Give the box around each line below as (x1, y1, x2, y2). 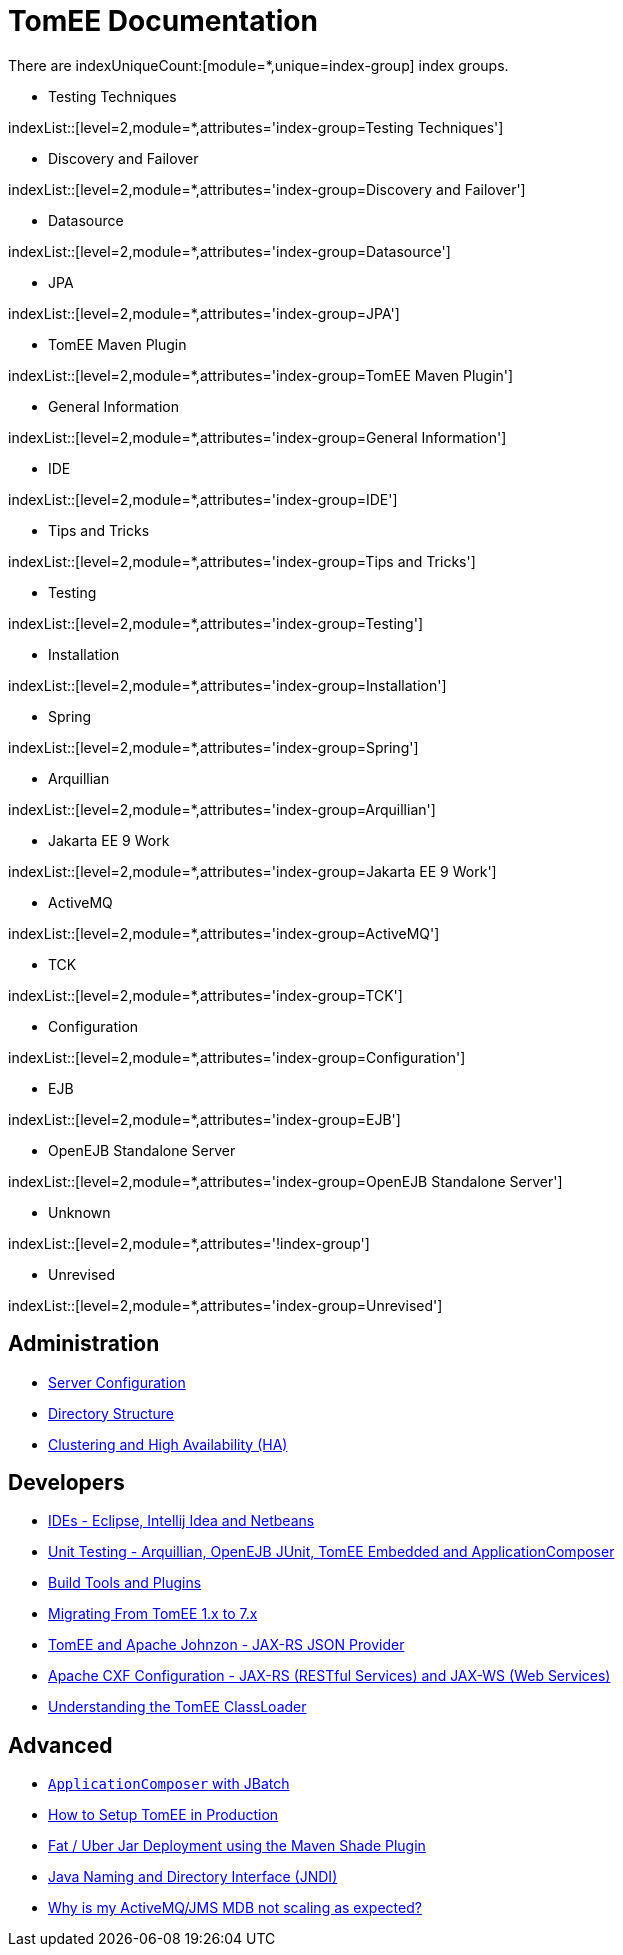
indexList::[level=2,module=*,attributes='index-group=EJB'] (8, 1110, 401, 1128)
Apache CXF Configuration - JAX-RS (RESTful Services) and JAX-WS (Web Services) (48, 1667, 611, 1685)
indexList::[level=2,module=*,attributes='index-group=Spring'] (8, 738, 419, 756)
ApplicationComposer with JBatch (48, 1775, 290, 1793)
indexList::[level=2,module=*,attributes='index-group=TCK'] (8, 986, 403, 1004)
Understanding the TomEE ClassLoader (48, 1698, 307, 1716)
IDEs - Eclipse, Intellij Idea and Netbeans (48, 1512, 315, 1530)
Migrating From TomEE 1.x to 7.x (48, 1605, 258, 1623)
